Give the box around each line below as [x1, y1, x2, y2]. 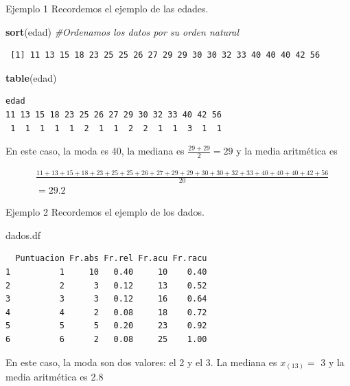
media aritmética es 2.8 [5, 370, 104, 384]
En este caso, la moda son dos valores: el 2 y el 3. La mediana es [5, 354, 277, 369]
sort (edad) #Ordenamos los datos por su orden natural [5, 24, 240, 38]
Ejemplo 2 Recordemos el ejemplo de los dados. [5, 205, 205, 219]
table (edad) [5, 70, 57, 84]
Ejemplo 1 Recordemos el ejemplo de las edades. [5, 1, 209, 15]
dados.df [5, 227, 41, 242]
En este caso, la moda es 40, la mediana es [5, 144, 185, 158]
